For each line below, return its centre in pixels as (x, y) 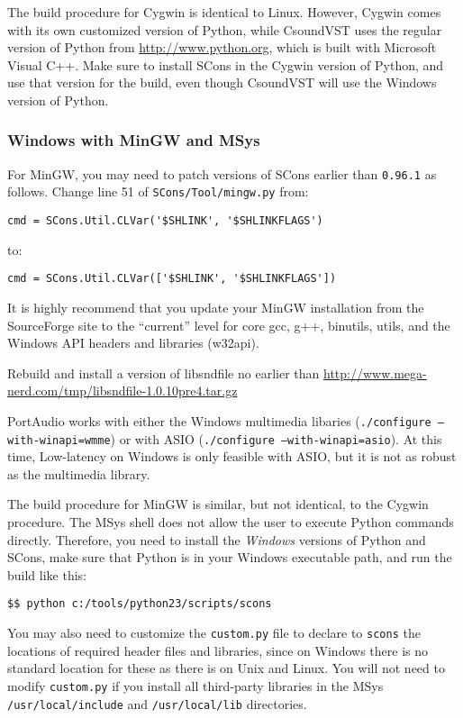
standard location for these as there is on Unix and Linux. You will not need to (226, 668)
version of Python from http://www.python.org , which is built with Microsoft (222, 47)
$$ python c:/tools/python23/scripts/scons (140, 604)
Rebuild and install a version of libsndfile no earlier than (163, 373)
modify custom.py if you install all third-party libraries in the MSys (195, 685)
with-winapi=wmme (59, 440)
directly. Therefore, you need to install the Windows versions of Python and (217, 539)
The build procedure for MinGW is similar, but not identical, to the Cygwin (218, 504)
